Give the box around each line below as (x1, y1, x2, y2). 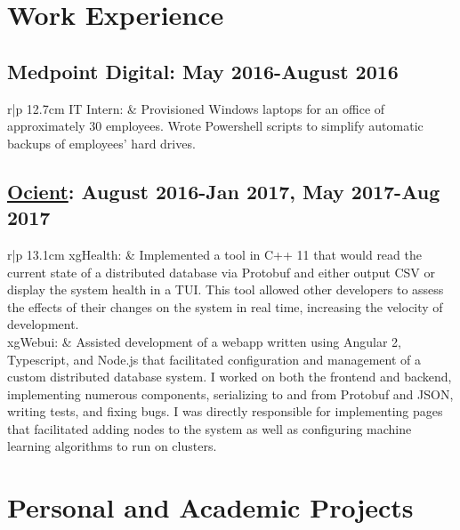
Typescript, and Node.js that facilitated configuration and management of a (7, 349, 421, 368)
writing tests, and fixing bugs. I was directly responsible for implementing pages (7, 402, 443, 421)
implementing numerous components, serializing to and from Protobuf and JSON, (7, 384, 454, 403)
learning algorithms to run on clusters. (7, 437, 217, 455)
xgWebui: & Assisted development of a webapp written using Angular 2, (7, 332, 401, 350)
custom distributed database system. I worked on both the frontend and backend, (7, 367, 452, 386)
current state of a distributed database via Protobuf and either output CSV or (7, 262, 435, 281)
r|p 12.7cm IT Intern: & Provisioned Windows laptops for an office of (7, 99, 385, 117)
